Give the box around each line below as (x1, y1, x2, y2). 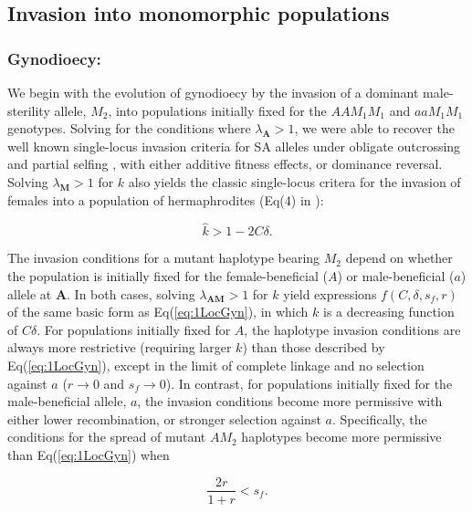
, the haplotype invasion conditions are (244, 319, 461, 339)
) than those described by (242, 338, 385, 357)
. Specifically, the (331, 409, 427, 428)
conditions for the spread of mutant (7, 427, 206, 446)
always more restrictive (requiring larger (7, 338, 232, 357)
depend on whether (345, 248, 453, 267)
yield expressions (283, 284, 377, 303)
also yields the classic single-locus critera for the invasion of (128, 172, 461, 191)
